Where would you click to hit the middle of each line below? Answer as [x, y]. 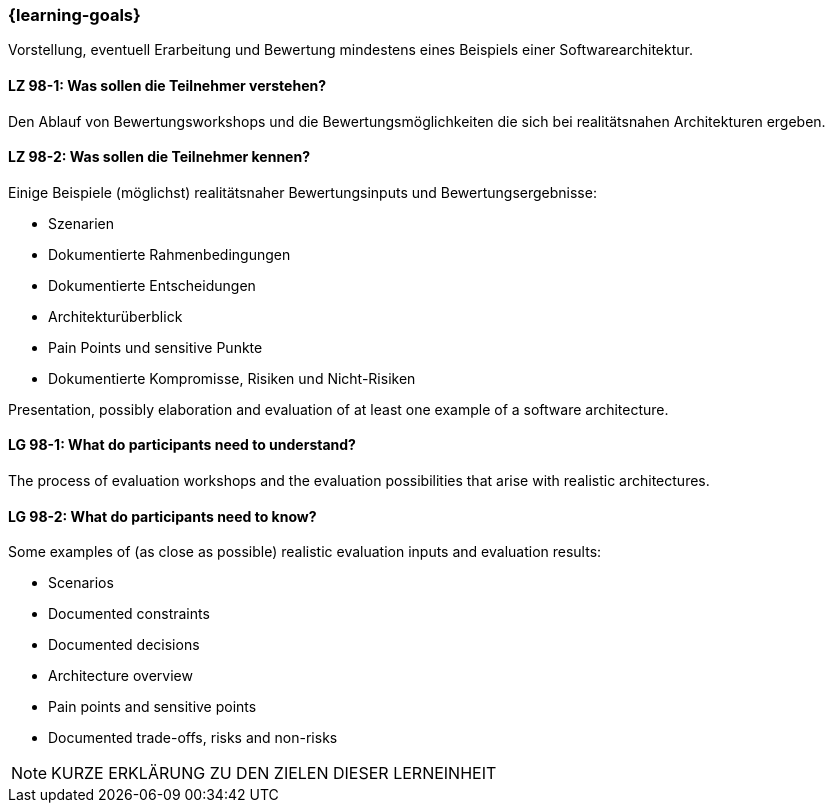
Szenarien [81, 223]
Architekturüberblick [115, 316]
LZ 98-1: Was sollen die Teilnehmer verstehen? [167, 85]
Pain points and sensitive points [152, 707]
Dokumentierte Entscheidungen [152, 285]
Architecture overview [120, 676]
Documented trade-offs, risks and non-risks [193, 738]
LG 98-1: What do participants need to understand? [182, 445]
